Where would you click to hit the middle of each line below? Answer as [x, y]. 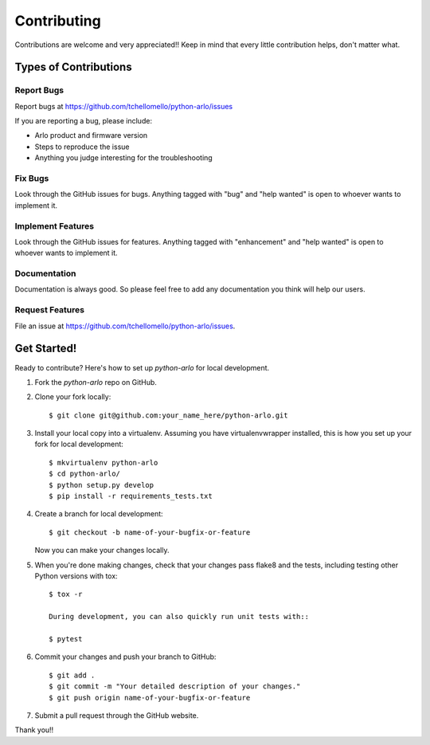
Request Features [50, 310]
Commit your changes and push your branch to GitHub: [125, 657]
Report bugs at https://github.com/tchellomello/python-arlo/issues [124, 106]
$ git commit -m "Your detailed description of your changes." [175, 686]
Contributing [58, 21]
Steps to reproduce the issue [82, 147]
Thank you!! [34, 730]
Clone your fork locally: [73, 397]
